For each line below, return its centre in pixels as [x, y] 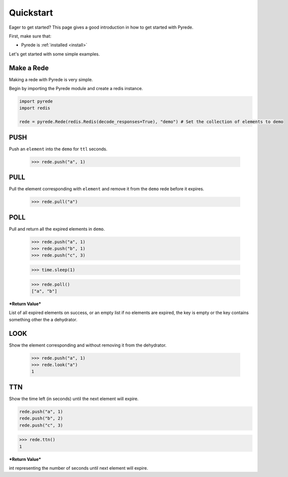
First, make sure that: [30, 36]
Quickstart [31, 13]
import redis [35, 108]
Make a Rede [29, 68]
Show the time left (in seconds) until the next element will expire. [74, 399]
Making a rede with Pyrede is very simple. [51, 79]
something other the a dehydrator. [43, 319]
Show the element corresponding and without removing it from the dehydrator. [88, 345]
